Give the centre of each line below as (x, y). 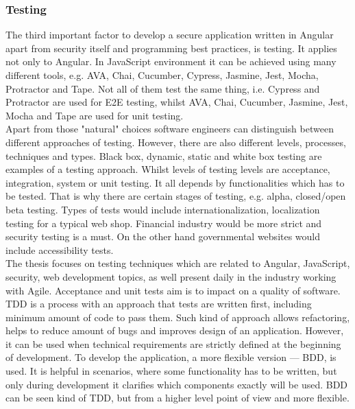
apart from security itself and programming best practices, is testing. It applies (171, 48)
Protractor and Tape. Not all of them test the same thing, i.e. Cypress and (163, 88)
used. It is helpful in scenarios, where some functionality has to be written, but (171, 371)
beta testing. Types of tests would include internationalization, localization (163, 209)
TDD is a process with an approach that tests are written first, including (159, 304)
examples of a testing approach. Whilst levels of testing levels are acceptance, (168, 169)
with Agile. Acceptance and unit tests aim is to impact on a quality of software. (173, 290)
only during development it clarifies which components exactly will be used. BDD (177, 384)
